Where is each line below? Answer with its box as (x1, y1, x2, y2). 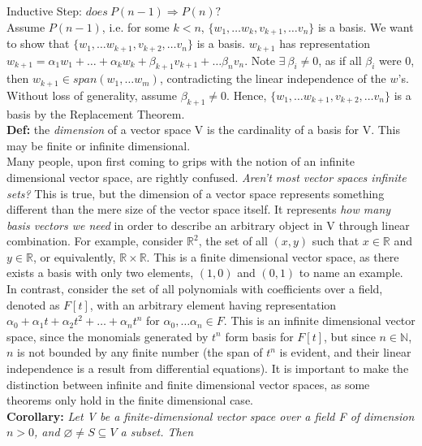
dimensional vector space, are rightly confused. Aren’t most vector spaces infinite (6, 168, 407, 185)
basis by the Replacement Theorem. (6, 105, 185, 122)
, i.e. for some (101, 18, 170, 35)
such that (312, 232, 360, 249)
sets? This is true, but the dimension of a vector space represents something (6, 184, 385, 201)
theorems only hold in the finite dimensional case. (6, 392, 253, 409)
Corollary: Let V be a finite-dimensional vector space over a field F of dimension (6, 407, 415, 424)
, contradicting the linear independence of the (159, 70, 386, 87)
